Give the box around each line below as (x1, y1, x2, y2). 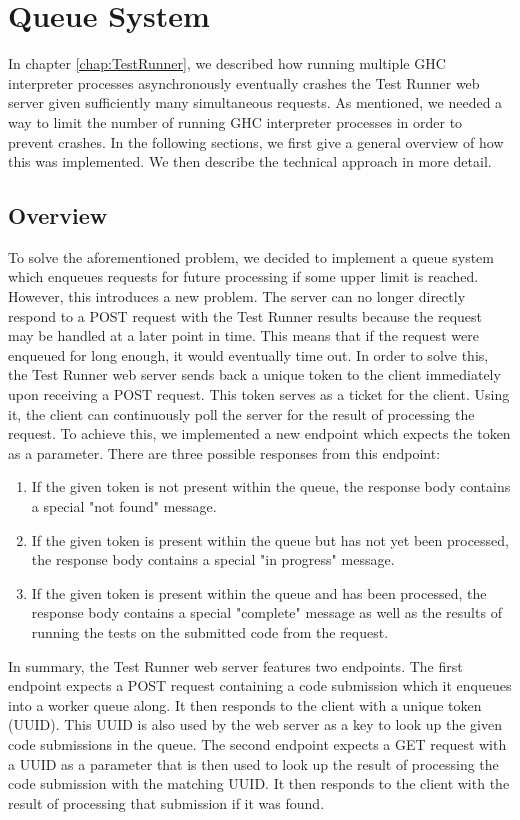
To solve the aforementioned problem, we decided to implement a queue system (8, 246, 494, 267)
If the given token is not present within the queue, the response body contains (31, 476, 511, 497)
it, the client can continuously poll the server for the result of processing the (8, 403, 475, 424)
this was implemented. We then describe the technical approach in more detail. (8, 151, 492, 172)
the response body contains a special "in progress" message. (31, 549, 395, 570)
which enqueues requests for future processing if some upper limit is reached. (8, 266, 479, 287)
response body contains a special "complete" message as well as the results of (31, 602, 502, 623)
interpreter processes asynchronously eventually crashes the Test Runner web (8, 72, 480, 93)
